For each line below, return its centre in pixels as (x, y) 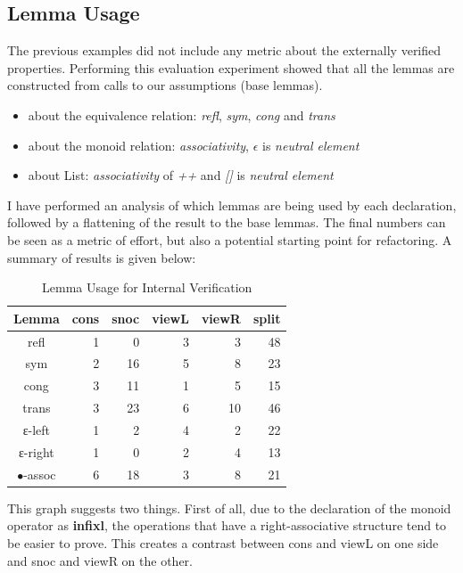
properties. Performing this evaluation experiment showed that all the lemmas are (231, 67)
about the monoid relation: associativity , (139, 145)
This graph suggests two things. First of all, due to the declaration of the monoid (229, 508)
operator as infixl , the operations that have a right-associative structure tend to (227, 525)
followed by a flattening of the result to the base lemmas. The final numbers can (227, 222)
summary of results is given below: (102, 257)
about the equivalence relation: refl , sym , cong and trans (182, 115)
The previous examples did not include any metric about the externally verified (224, 50)
